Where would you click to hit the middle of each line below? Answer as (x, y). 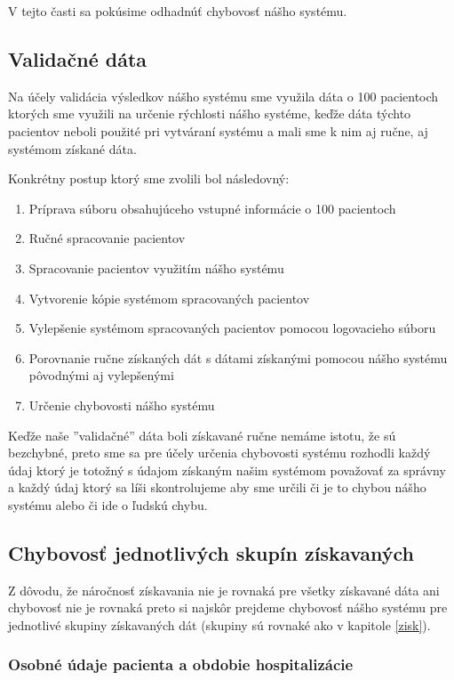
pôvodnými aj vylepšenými (101, 375)
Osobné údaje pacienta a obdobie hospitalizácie (181, 664)
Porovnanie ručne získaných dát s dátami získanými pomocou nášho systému (238, 357)
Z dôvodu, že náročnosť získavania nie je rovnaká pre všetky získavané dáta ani (224, 590)
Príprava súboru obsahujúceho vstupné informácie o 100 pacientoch (212, 208)
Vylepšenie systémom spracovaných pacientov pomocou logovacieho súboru (232, 328)
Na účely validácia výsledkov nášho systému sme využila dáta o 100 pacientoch (223, 96)
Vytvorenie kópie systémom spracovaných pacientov (169, 298)
